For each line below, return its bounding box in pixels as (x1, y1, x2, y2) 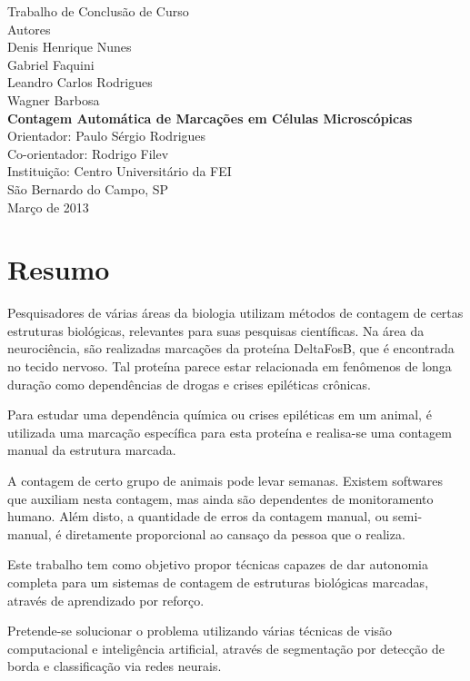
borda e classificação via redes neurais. (7, 656, 222, 676)
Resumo (7, 251, 110, 288)
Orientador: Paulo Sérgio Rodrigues (7, 126, 206, 145)
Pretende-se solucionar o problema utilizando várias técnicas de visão (7, 621, 393, 640)
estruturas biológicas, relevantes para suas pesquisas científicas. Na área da (7, 321, 425, 340)
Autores (7, 19, 51, 38)
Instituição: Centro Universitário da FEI (7, 162, 232, 181)
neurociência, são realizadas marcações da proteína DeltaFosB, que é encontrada (7, 339, 455, 358)
